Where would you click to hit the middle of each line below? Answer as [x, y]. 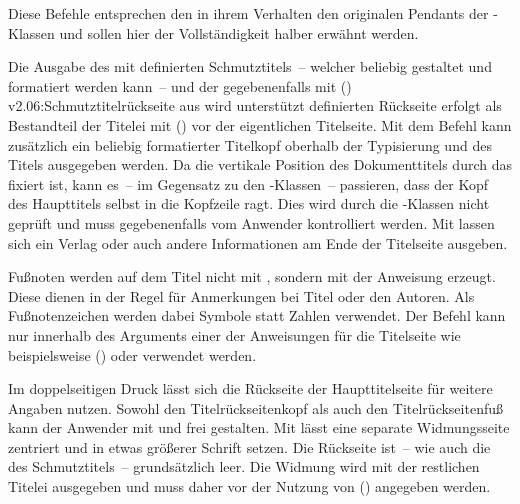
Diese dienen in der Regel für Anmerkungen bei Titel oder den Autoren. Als [241, 295]
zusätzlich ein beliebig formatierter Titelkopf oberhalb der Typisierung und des [250, 144]
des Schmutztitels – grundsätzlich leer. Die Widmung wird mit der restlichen [244, 466]
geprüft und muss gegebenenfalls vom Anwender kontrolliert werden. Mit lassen [251, 222]
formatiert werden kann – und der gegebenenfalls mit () [180, 85]
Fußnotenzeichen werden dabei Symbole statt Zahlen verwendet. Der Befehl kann [257, 315]
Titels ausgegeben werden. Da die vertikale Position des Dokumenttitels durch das [260, 164]
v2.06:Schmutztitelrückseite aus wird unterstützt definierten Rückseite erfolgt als [255, 105]
